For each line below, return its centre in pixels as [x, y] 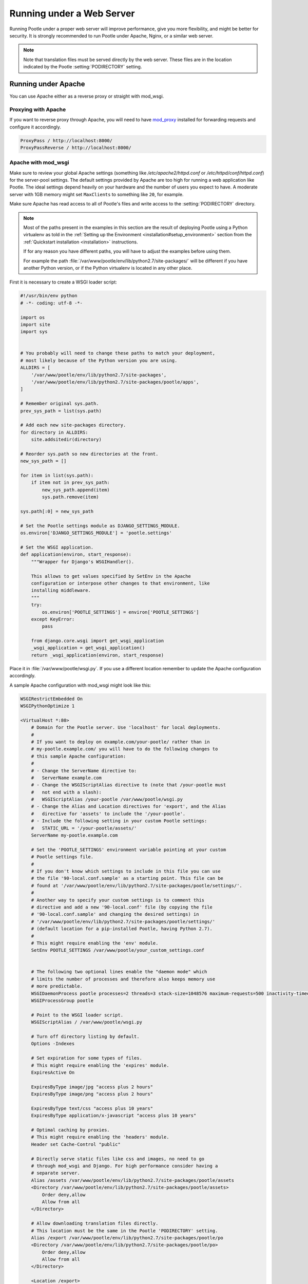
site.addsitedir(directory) [66, 440]
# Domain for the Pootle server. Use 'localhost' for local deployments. [126, 728]
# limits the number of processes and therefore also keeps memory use [123, 979]
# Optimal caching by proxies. [70, 1130]
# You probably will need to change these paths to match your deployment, [118, 353]
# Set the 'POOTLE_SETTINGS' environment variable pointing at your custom [129, 849]
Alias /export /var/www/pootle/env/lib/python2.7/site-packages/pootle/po [127, 1238]
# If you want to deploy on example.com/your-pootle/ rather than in [120, 742]
